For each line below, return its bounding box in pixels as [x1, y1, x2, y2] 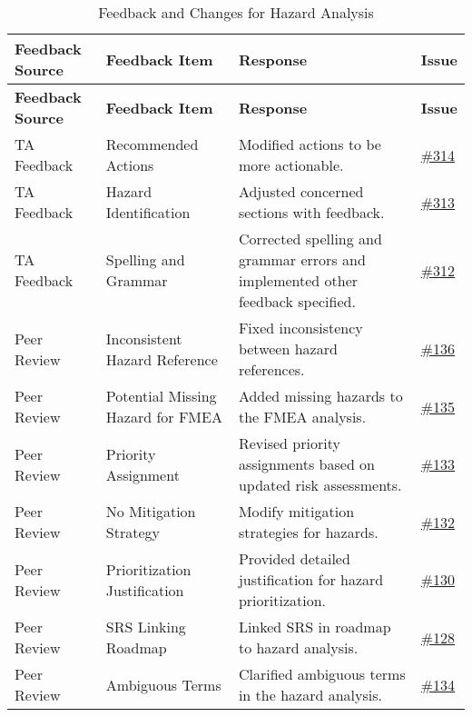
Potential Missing [105, 385, 217, 406]
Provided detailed [238, 548, 350, 569]
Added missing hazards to [238, 385, 403, 406]
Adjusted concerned [238, 181, 364, 202]
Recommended [105, 134, 199, 154]
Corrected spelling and [238, 228, 382, 249]
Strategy [105, 522, 160, 543]
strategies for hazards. [238, 522, 379, 543]
